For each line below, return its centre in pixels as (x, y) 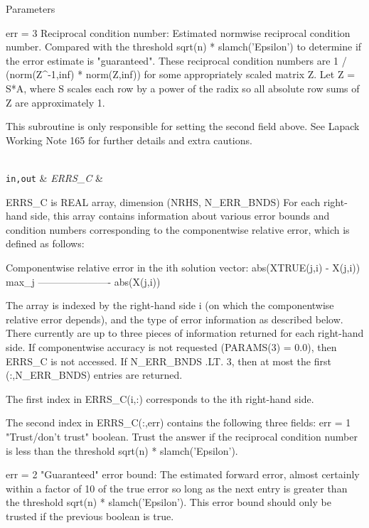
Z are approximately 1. (55, 102)
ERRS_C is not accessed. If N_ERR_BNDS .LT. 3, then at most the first (169, 361)
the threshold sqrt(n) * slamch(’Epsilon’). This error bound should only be (169, 502)
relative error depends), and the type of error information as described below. (175, 319)
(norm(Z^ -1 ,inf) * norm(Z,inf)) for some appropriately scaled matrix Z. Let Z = (181, 74)
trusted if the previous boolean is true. (90, 516)
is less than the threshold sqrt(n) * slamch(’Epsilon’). (122, 450)
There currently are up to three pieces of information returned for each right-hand (185, 333)
